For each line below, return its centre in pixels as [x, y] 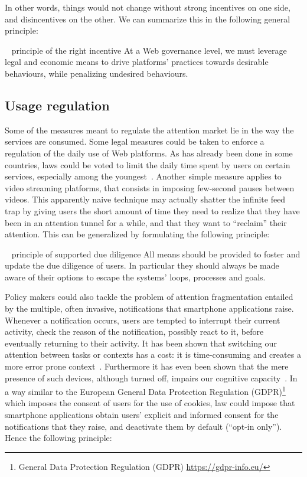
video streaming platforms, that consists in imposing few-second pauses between [150, 187]
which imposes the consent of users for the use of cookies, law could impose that [150, 403]
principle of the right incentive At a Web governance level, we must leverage [149, 50]
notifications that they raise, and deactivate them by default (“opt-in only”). [143, 426]
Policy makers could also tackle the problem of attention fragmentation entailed [149, 297]
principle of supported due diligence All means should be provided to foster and [156, 254]
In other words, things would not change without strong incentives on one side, [148, 7]
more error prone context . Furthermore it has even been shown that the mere [147, 366]
